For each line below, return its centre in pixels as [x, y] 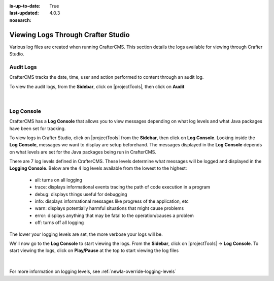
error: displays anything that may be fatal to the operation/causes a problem [114, 215]
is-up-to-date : [25, 6]
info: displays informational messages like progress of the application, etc [112, 201]
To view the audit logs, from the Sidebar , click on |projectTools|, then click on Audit [97, 86]
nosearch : [20, 20]
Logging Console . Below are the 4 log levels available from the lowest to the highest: [98, 168]
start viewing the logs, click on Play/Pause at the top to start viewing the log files [94, 251]
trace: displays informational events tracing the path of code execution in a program [123, 187]
